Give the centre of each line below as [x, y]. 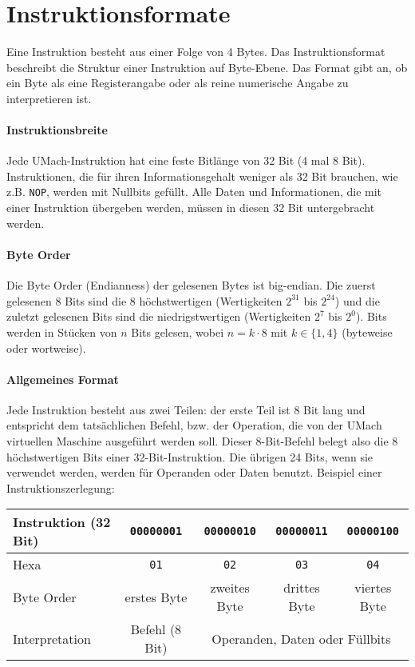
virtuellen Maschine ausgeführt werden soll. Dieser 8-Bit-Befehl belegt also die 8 [202, 441]
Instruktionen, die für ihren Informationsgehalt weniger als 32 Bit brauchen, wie [202, 176]
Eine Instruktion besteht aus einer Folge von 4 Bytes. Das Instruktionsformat [196, 52]
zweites [230, 588]
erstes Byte [156, 597]
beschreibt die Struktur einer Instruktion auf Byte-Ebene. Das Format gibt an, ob [207, 67]
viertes [373, 588]
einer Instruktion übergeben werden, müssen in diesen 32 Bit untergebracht [191, 208]
